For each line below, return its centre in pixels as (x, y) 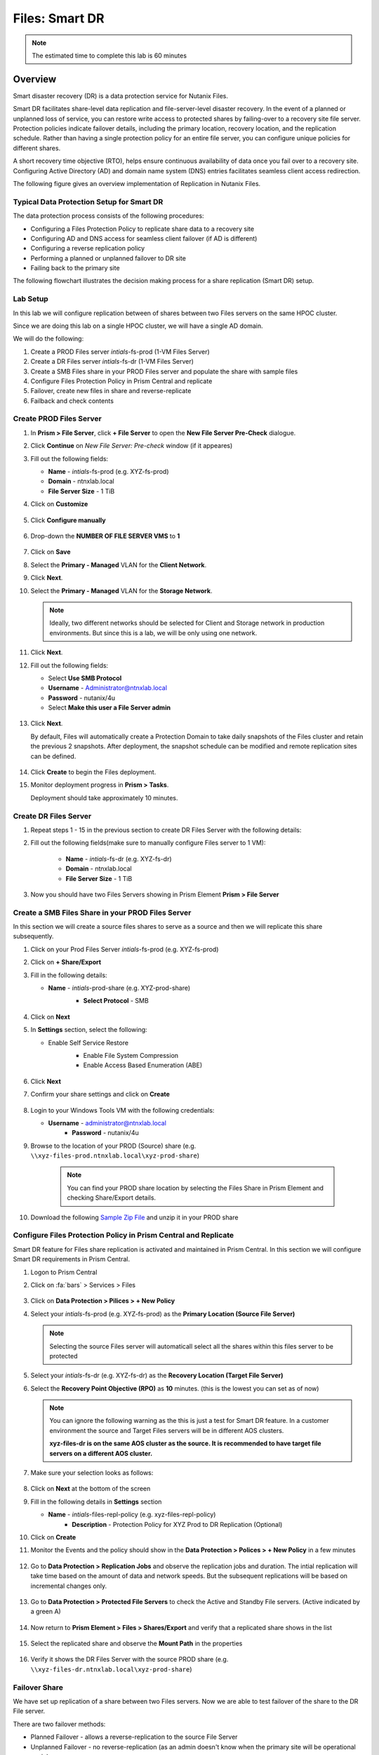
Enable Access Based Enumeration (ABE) (143, 1065)
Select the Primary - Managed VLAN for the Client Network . (119, 564)
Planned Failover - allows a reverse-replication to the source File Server (134, 1737)
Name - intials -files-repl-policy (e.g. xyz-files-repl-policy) (132, 1515)
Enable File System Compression (131, 1055)
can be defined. (53, 756)
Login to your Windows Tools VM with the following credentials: (122, 1110)
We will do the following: (48, 339)
